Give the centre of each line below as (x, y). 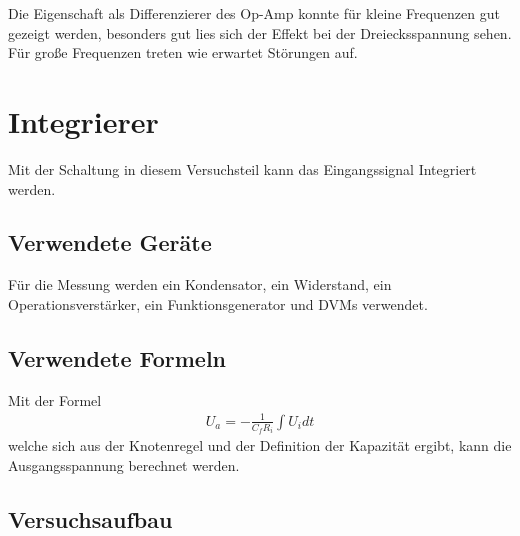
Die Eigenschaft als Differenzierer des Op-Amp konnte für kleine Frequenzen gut (254, 13)
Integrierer (83, 120)
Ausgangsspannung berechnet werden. (124, 464)
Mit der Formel (55, 399)
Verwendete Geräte (110, 242)
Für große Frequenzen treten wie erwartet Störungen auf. (183, 52)
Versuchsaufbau (90, 518)
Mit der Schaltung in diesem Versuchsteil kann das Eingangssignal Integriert (242, 168)
